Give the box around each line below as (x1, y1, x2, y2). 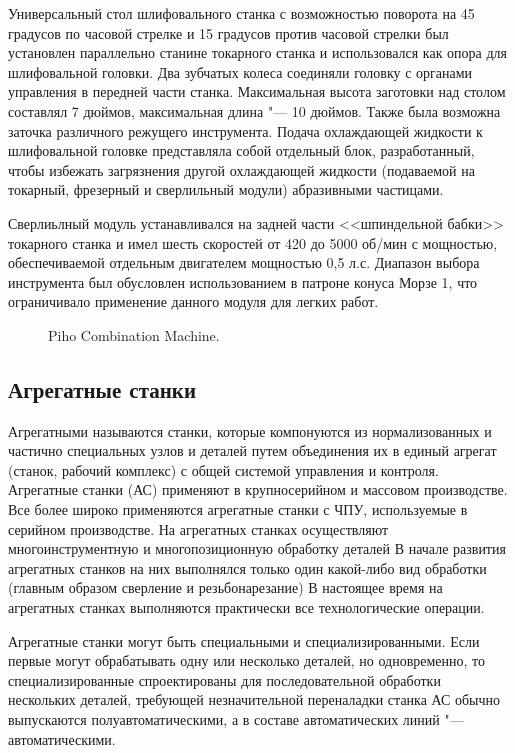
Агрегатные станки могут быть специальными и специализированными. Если (8, 630, 480, 651)
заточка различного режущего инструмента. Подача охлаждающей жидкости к (8, 120, 483, 141)
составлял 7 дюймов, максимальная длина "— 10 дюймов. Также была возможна (8, 100, 501, 121)
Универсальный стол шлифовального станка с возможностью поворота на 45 (8, 3, 475, 23)
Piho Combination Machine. (48, 324, 220, 345)
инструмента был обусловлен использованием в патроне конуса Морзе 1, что (8, 271, 478, 292)
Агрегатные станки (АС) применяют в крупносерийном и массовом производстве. (8, 479, 508, 500)
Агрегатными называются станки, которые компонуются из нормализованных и (8, 420, 492, 441)
